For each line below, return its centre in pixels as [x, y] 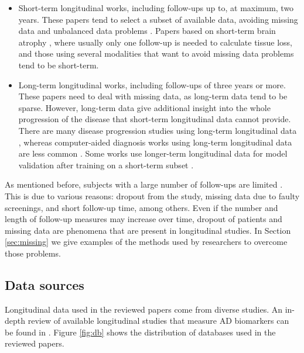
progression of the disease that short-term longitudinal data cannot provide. [155, 119]
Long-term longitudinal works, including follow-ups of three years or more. [152, 84]
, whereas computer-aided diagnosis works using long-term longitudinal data [155, 142]
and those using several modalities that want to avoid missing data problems [156, 53]
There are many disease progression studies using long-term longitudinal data [158, 130]
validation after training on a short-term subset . [106, 165]
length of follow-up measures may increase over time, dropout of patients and [144, 219]
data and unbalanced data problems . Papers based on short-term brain [147, 31]
